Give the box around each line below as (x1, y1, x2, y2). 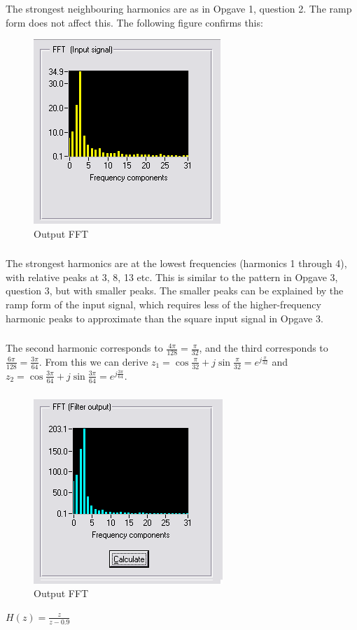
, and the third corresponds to (199, 341, 328, 355)
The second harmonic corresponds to (6, 341, 163, 355)
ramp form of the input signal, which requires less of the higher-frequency (6, 297, 321, 311)
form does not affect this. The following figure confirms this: (6, 15, 263, 29)
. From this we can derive (38, 354, 148, 368)
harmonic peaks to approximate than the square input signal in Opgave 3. (6, 310, 323, 325)
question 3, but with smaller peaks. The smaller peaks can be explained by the (6, 283, 344, 298)
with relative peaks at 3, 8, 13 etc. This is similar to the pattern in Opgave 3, (6, 269, 338, 284)
